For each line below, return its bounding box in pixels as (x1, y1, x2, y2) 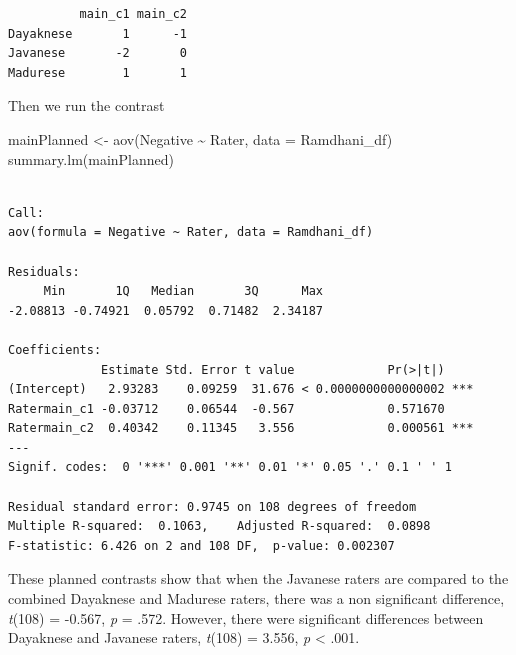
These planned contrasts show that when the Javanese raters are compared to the (8, 568, 509, 589)
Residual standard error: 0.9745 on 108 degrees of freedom (8, 499, 417, 514)
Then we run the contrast (8, 95, 165, 116)
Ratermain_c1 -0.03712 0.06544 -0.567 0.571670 (8, 401, 445, 416)
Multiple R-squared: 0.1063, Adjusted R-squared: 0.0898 (8, 519, 431, 534)
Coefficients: (8, 342, 102, 357)
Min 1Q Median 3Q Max (43, 284, 323, 299)
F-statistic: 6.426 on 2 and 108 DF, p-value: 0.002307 (8, 538, 395, 553)
